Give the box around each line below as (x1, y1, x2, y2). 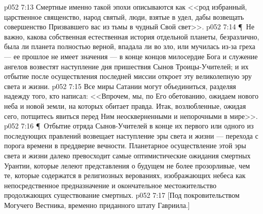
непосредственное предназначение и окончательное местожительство (4, 180, 216, 190)
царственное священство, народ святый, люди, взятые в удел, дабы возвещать (4, 11, 244, 22)
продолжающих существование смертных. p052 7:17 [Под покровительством (4, 190, 240, 200)
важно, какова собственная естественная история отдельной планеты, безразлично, (4, 31, 259, 41)
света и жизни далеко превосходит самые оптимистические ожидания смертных (4, 150, 251, 160)
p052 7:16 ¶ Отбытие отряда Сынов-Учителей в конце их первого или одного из (4, 120, 254, 131)
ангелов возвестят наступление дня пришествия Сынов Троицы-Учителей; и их (4, 61, 249, 71)
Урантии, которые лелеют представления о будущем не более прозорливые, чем (4, 160, 250, 170)
